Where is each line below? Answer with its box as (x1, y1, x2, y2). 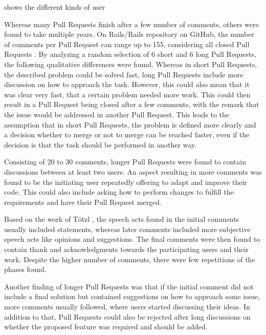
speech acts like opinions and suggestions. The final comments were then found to (4, 234, 260, 244)
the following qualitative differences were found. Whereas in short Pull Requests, (4, 58, 257, 69)
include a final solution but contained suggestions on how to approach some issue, (4, 291, 260, 302)
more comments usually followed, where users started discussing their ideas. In (4, 301, 250, 312)
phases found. (4, 264, 47, 275)
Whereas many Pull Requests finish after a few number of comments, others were (4, 18, 259, 29)
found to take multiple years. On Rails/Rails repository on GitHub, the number (4, 29, 254, 39)
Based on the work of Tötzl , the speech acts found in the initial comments (4, 214, 239, 224)
